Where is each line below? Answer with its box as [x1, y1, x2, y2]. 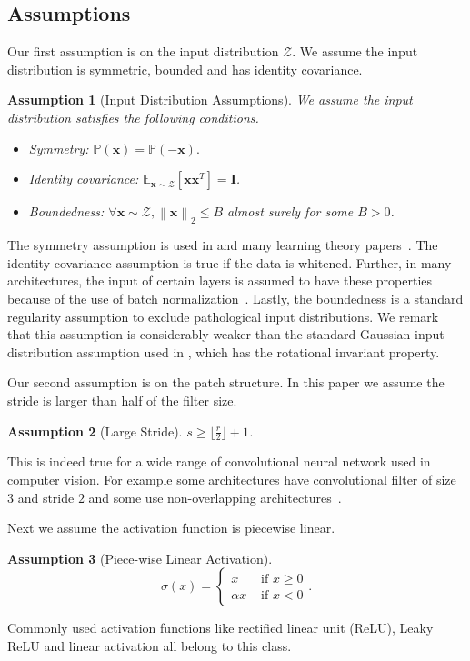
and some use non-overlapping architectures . [88, 487, 342, 506]
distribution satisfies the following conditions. [7, 107, 259, 126]
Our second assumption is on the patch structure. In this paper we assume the [7, 373, 445, 392]
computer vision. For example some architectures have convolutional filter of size [7, 469, 456, 488]
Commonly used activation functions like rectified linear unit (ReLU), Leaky [7, 618, 434, 637]
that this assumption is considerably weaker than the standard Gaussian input [7, 325, 445, 344]
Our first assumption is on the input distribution [7, 42, 279, 61]
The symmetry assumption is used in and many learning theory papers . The [7, 235, 438, 255]
